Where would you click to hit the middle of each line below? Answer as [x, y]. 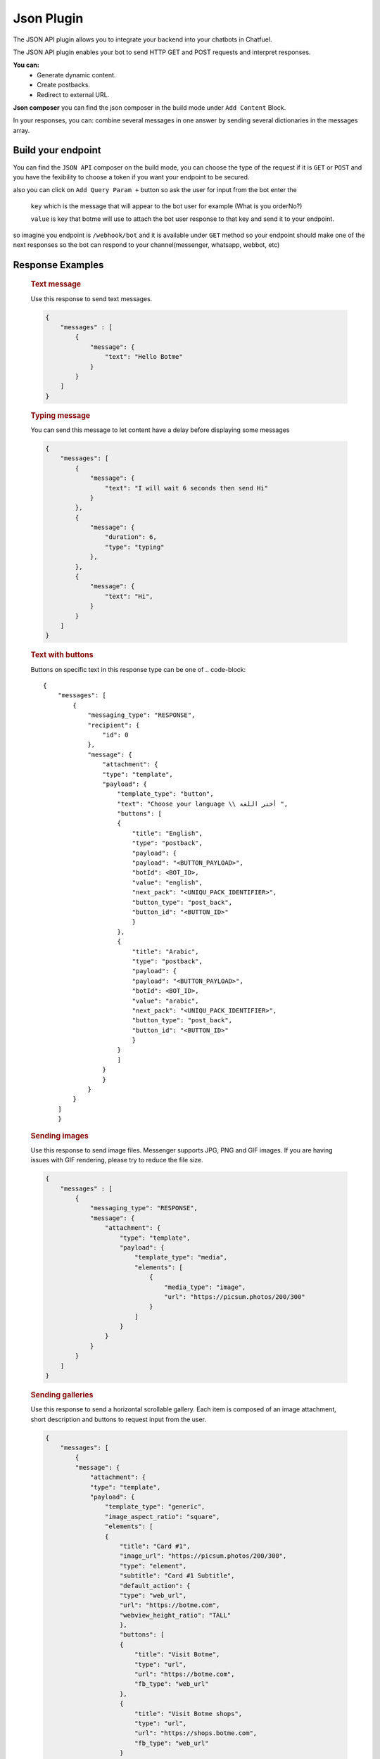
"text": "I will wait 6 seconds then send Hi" [186, 488]
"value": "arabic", [166, 1001]
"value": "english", [167, 882]
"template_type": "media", [181, 1257]
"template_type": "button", [165, 794]
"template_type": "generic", [155, 1507]
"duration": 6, [131, 537]
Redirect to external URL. [73, 94]
